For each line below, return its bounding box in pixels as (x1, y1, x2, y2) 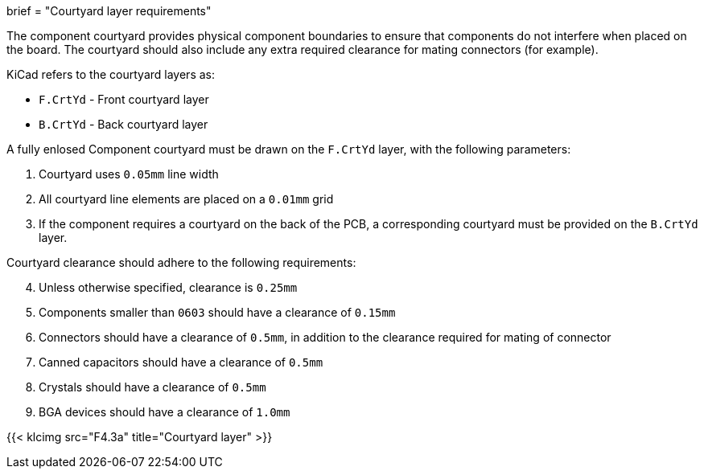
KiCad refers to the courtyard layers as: (6, 68, 215, 81)
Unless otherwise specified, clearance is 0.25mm (39, 280, 298, 294)
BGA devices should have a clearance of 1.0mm (39, 405, 290, 419)
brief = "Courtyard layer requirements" (6, 4, 212, 18)
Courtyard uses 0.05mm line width (39, 167, 219, 181)
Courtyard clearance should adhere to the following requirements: (6, 256, 356, 269)
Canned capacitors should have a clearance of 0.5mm (39, 355, 323, 369)
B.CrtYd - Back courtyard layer (39, 117, 208, 131)
